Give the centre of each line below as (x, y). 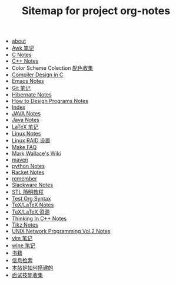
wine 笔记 (24, 246)
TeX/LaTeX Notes (33, 205)
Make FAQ (24, 147)
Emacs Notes (28, 81)
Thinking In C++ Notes (39, 219)
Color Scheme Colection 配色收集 (52, 68)
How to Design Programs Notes (50, 101)
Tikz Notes (25, 225)
